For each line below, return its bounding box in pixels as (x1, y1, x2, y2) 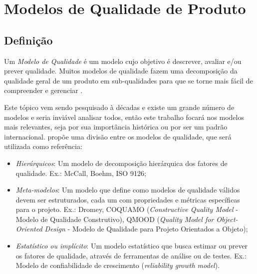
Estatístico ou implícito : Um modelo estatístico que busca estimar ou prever (15, 240, 248, 251)
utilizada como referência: (4, 141, 82, 151)
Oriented (15, 223, 42, 234)
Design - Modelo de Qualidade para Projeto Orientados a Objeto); (44, 223, 248, 234)
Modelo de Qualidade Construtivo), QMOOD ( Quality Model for (15, 213, 214, 224)
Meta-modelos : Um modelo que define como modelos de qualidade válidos (15, 184, 240, 195)
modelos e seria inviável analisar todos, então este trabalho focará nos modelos (4, 111, 244, 122)
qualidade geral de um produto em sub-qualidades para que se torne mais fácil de (4, 75, 253, 85)
